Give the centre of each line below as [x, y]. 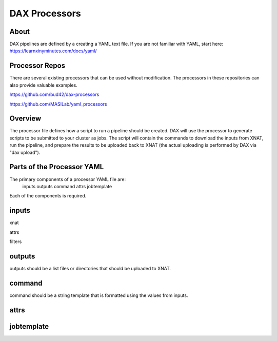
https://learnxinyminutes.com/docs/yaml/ [53, 51]
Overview [25, 119]
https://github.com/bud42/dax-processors [54, 94]
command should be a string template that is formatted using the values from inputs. [99, 295]
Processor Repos [37, 66]
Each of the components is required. [48, 196]
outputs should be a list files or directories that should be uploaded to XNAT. [90, 268]
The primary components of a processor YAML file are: [67, 179]
